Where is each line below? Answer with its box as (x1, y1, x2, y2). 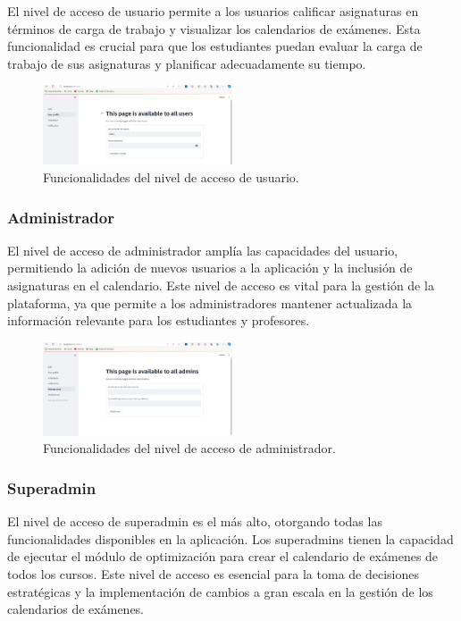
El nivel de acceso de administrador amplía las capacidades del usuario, (7, 240, 398, 259)
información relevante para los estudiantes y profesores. (7, 311, 310, 330)
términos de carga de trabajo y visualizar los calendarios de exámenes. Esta (7, 19, 421, 38)
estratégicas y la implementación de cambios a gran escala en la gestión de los (7, 582, 433, 600)
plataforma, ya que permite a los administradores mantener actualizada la (7, 293, 413, 312)
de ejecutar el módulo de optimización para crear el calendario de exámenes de (7, 547, 439, 566)
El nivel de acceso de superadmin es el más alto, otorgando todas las (7, 512, 382, 531)
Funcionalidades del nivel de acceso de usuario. (43, 167, 299, 186)
